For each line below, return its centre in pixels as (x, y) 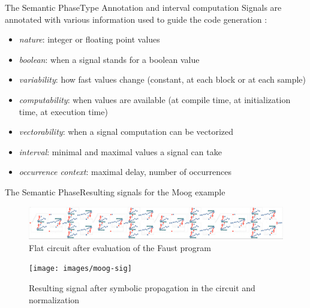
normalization (54, 299)
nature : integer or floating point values (89, 39)
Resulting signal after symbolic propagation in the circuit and (142, 288)
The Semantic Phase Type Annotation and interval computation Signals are (143, 7)
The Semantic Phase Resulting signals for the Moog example (115, 191)
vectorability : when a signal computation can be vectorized (126, 132)
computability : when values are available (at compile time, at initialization (155, 99)
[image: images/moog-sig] (80, 269)
